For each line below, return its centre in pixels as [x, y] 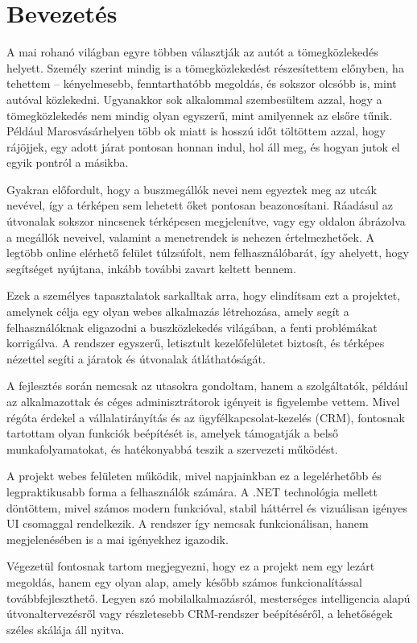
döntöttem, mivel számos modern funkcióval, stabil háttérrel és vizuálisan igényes [207, 507]
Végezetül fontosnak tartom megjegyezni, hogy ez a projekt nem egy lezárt [191, 566]
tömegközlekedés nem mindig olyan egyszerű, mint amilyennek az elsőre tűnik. [200, 115]
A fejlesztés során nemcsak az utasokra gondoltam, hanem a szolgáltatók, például [207, 386]
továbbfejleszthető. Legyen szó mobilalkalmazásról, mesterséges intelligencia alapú [208, 597]
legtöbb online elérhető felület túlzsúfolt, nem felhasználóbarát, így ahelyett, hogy [208, 253]
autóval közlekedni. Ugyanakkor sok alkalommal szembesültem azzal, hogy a [194, 99]
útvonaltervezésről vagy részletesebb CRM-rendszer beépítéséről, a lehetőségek [200, 614]
